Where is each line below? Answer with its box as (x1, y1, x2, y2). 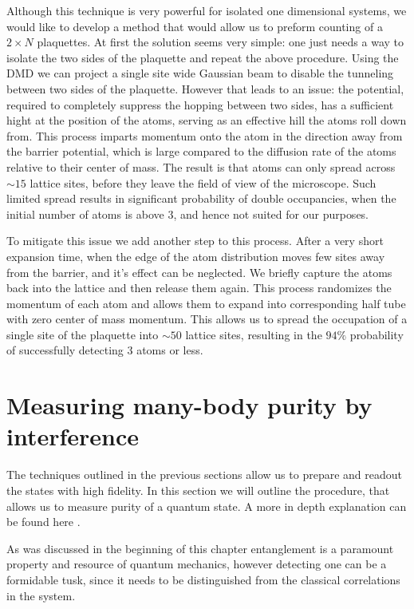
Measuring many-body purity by (6, 389, 373, 421)
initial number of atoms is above (6, 205, 164, 222)
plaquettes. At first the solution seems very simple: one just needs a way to (37, 34, 404, 50)
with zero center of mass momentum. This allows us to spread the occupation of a (6, 310, 408, 327)
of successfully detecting (6, 342, 124, 358)
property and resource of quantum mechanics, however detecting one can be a (6, 556, 387, 572)
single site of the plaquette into (6, 326, 159, 342)
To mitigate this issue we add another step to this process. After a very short (6, 232, 384, 249)
